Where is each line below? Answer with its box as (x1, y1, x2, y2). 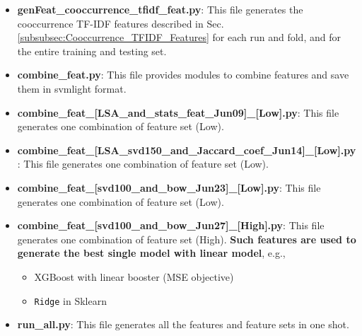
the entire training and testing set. (17, 43, 167, 58)
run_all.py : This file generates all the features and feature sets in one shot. (17, 317, 349, 332)
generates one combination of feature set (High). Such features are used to (17, 231, 356, 246)
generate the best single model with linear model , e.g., (17, 245, 286, 260)
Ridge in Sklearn (34, 293, 107, 308)
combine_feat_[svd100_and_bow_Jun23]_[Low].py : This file (17, 180, 321, 195)
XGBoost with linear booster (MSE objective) (34, 269, 234, 284)
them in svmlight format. (17, 81, 127, 95)
